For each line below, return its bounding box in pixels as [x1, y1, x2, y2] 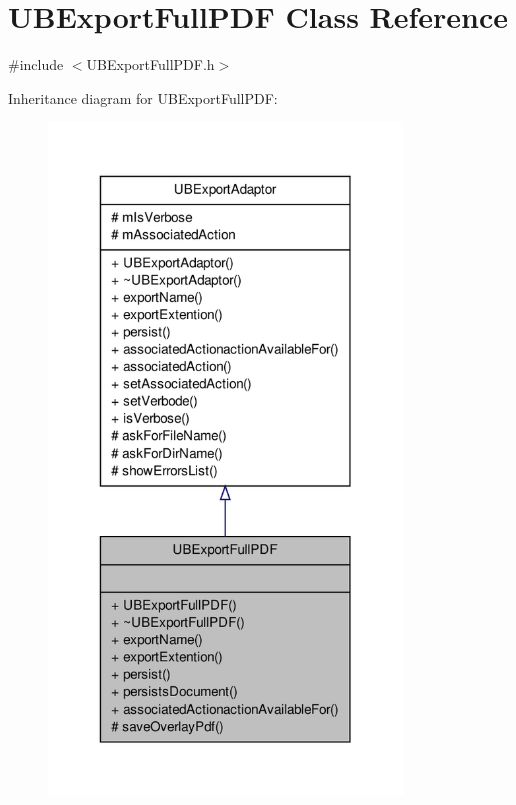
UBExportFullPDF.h [86, 54, 215, 75]
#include [8, 54, 64, 75]
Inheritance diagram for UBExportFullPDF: [8, 87, 278, 108]
